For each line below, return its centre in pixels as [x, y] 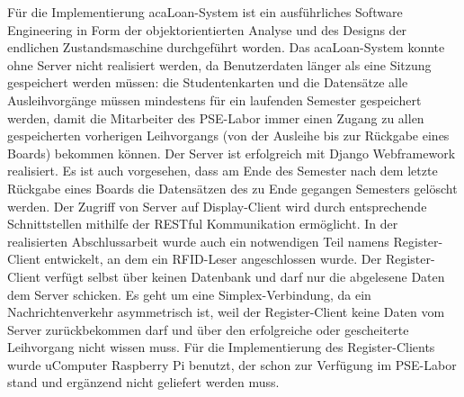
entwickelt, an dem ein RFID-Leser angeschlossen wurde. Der [213, 259]
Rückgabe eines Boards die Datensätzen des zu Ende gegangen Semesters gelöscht [232, 188]
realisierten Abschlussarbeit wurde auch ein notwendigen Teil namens [198, 241]
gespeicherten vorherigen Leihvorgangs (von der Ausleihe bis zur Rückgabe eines [228, 135]
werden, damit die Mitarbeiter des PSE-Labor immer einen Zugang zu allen [216, 117]
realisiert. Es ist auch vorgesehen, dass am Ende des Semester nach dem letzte [223, 171]
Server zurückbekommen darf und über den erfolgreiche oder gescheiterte [208, 329]
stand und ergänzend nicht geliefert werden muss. [143, 382]
